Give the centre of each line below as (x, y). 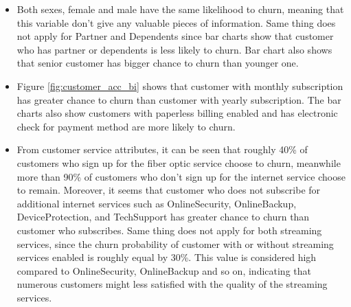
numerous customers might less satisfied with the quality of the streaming (172, 284)
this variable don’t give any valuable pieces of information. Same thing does (176, 22)
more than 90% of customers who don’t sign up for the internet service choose (181, 176)
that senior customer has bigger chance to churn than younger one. (158, 63)
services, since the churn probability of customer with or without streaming (175, 243)
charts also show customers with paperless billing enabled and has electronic (177, 113)
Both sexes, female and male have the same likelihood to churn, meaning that (180, 9)
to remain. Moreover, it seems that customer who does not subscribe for (169, 190)
